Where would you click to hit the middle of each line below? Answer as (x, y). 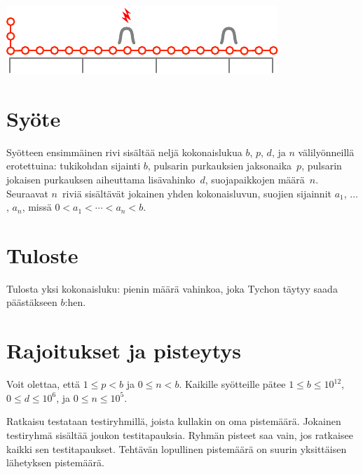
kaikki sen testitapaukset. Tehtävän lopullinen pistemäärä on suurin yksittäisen (177, 448)
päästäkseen (32, 302)
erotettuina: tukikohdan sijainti (74, 166)
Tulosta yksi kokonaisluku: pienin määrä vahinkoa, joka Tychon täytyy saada (172, 288)
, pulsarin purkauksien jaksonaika (220, 166)
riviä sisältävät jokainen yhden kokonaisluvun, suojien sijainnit (197, 193)
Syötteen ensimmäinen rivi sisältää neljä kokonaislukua (124, 152)
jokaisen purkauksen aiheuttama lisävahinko (101, 179)
